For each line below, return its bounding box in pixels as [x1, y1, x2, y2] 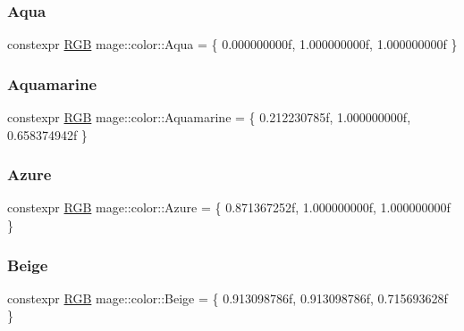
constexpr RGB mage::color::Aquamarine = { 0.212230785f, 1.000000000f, [7, 108, 411, 127]
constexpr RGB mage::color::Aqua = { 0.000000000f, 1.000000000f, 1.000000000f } [7, 35, 458, 54]
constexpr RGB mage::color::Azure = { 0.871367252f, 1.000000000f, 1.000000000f [7, 198, 451, 217]
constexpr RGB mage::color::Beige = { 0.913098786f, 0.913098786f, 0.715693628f [7, 288, 448, 307]
